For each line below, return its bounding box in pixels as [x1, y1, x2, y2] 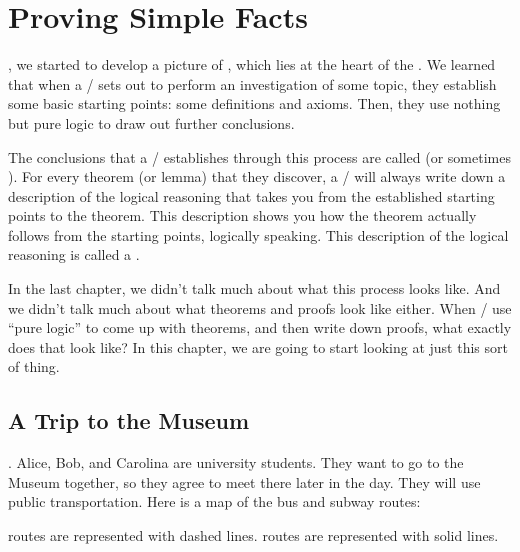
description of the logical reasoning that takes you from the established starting [8, 185, 495, 206]
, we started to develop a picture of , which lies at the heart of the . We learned [8, 54, 496, 75]
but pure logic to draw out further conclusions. [8, 112, 295, 133]
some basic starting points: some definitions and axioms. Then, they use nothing [8, 93, 501, 114]
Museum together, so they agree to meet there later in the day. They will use [8, 471, 481, 492]
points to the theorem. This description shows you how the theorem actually [8, 205, 477, 226]
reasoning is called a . [8, 244, 140, 265]
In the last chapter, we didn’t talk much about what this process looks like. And [8, 278, 501, 299]
